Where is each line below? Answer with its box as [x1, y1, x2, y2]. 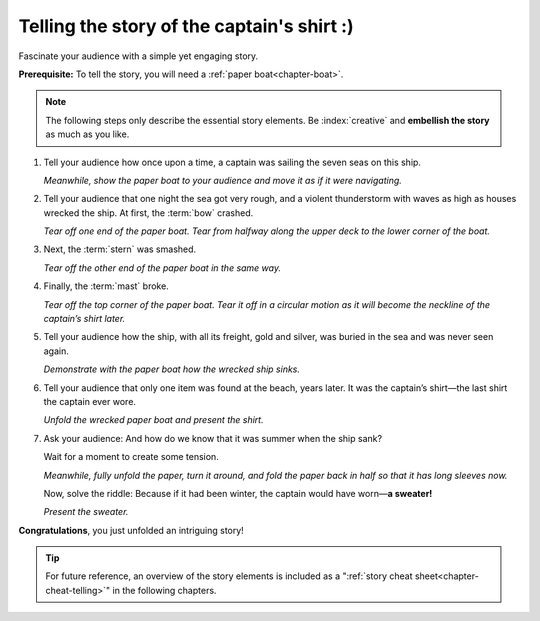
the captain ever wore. [43, 395, 137, 407]
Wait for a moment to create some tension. [43, 451, 219, 463]
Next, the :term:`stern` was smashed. [43, 243, 197, 255]
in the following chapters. [112, 584, 217, 596]
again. [43, 345, 70, 357]
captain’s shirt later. [43, 313, 126, 325]
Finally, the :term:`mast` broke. [43, 280, 169, 292]
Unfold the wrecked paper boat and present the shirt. [43, 414, 264, 426]
